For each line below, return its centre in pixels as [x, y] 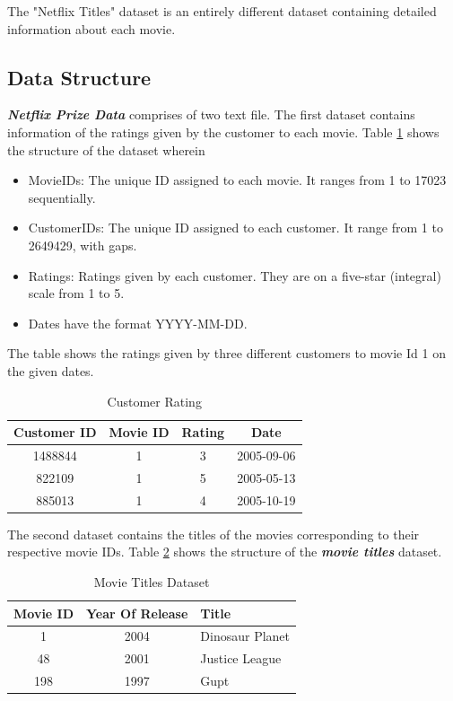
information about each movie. [91, 28]
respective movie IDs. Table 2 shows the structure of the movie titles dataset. [225, 552]
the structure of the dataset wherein [106, 149]
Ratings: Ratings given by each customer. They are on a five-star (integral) [235, 275]
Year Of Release [137, 613]
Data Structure [79, 77]
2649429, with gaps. [83, 245]
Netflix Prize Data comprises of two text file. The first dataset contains [211, 114]
